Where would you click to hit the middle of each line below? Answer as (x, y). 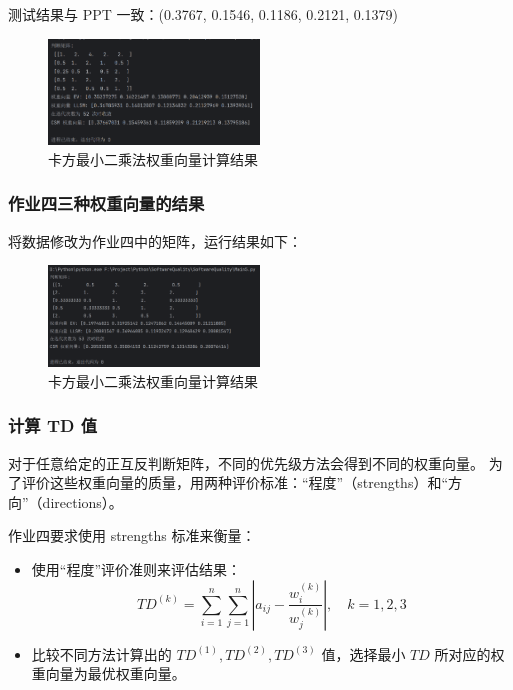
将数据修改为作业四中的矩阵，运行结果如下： (155, 240)
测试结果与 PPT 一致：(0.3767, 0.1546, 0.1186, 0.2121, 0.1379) (203, 14)
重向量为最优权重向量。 (108, 673)
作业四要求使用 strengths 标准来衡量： (132, 535)
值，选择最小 (363, 653)
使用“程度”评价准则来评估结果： (136, 568)
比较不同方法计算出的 (101, 653)
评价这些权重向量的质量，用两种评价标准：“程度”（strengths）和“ (235, 482)
